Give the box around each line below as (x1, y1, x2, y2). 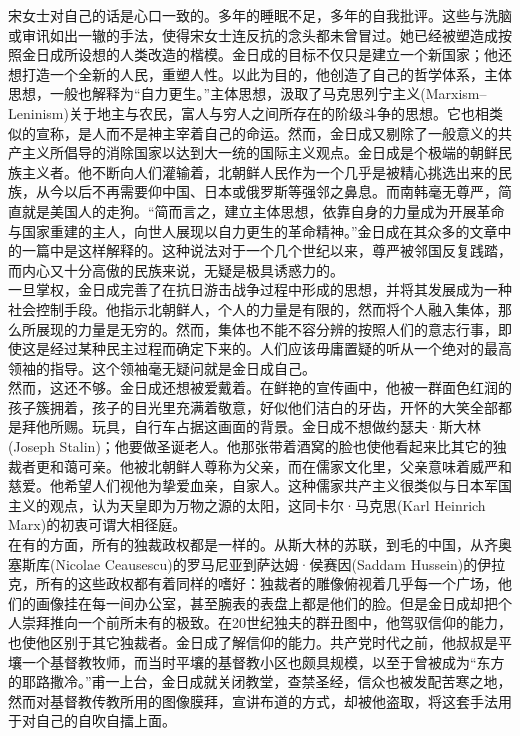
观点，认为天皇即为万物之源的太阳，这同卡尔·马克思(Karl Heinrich (49, 494, 486, 515)
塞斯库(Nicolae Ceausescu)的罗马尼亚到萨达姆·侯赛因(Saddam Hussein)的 (8, 553, 478, 574)
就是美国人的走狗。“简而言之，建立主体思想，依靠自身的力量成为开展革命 (21, 200, 505, 221)
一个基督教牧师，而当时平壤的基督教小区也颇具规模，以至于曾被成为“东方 (21, 651, 505, 672)
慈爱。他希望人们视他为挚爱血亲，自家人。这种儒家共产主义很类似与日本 (8, 475, 484, 496)
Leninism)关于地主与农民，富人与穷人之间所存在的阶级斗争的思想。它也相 (8, 102, 489, 123)
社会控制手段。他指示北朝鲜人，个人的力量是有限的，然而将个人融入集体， (8, 298, 498, 319)
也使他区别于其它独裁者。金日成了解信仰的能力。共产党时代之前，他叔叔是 (8, 632, 498, 652)
